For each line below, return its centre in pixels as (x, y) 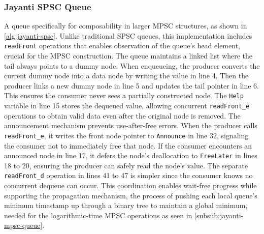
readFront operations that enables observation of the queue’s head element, (122, 46)
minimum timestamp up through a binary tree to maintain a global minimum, (126, 205)
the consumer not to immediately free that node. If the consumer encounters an (128, 145)
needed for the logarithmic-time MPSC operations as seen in (98, 215)
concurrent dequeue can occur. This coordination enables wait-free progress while (130, 185)
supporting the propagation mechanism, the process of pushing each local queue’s (131, 195)
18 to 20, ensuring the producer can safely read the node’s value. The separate (126, 165)
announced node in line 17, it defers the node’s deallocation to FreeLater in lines (131, 155)
